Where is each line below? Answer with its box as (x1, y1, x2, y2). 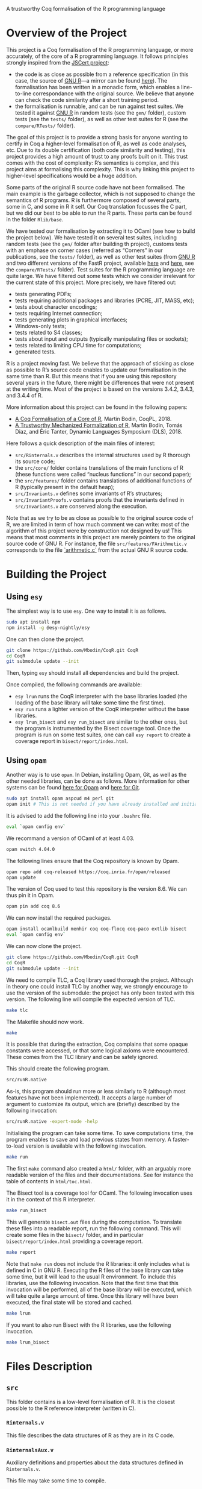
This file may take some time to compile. (6, 1477, 106, 1484)
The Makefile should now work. (6, 1018, 84, 1025)
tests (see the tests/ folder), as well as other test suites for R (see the (14, 115, 188, 122)
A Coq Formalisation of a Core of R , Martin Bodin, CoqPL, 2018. (14, 415, 172, 422)
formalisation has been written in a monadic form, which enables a (14, 83, 180, 90)
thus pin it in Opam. (6, 892, 55, 899)
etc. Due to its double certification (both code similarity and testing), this (6, 146, 186, 153)
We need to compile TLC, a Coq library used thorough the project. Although (6, 976, 194, 984)
